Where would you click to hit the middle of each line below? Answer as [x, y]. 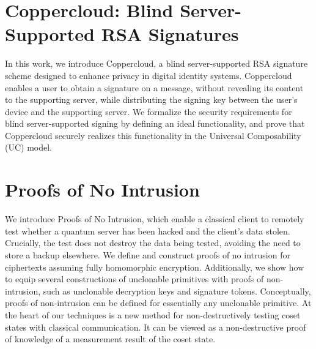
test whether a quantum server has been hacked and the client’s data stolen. [148, 231]
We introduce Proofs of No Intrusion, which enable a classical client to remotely [155, 219]
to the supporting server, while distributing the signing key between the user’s [151, 99]
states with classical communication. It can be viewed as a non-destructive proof [156, 327]
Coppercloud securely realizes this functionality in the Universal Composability [153, 135]
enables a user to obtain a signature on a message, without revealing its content [154, 87]
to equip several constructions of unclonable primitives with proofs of [134, 279]
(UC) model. [28, 147]
